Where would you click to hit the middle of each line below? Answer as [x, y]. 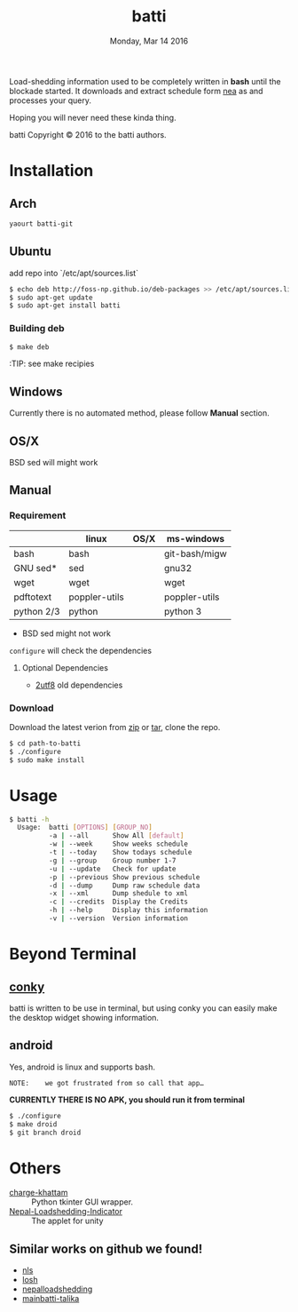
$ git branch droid [45, 1133]
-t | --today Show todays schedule [120, 853]
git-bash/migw [196, 553]
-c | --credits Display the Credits [118, 902]
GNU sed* [35, 568]
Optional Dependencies [65, 667]
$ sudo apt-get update [51, 298]
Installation [51, 171]
